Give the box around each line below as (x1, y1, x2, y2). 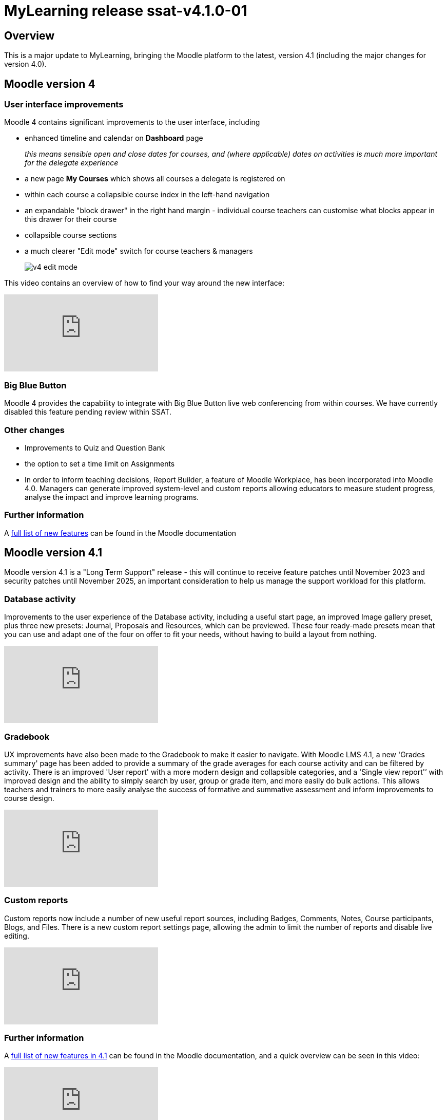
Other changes (4, 424, 65, 435)
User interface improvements (4, 99, 124, 110)
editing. (4, 931, 29, 940)
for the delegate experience (25, 158, 119, 167)
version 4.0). (4, 60, 47, 69)
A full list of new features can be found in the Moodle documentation (4, 528, 237, 537)
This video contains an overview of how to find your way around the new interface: (4, 278, 285, 288)
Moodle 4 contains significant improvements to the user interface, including (4, 118, 260, 127)
